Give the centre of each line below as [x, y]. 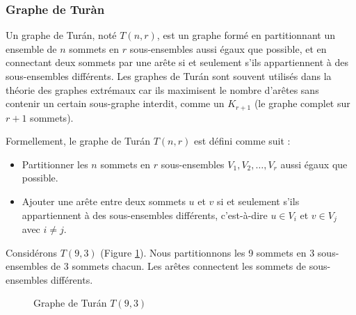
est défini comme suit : [242, 141]
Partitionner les [55, 164]
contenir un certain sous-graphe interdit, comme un [115, 103]
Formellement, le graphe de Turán [78, 141]
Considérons [32, 252]
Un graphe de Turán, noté [61, 35]
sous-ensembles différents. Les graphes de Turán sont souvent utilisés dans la [169, 76]
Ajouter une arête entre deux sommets [104, 201]
